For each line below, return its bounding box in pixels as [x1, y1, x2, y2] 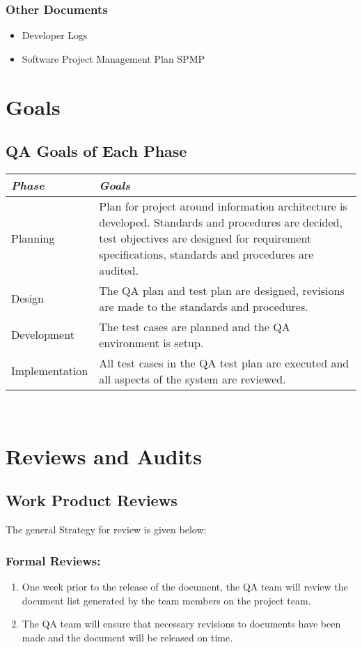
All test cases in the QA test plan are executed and [99, 354, 349, 371]
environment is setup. [99, 334, 204, 351]
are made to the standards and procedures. [99, 298, 308, 314]
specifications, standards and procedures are [99, 245, 314, 262]
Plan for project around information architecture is [99, 197, 347, 214]
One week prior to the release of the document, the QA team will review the [22, 579, 348, 593]
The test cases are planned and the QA [99, 318, 290, 335]
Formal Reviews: [6, 551, 101, 569]
